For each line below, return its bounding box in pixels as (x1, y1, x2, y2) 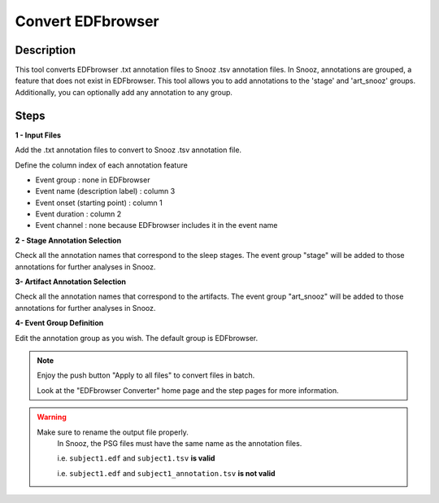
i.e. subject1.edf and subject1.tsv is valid (57, 453, 215, 463)
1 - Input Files (15, 130, 61, 140)
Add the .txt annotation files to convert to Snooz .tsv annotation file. (15, 145, 242, 155)
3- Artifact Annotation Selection (15, 277, 126, 286)
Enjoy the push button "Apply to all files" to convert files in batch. (37, 370, 255, 380)
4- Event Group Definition (15, 318, 104, 328)
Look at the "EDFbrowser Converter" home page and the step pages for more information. (37, 385, 339, 395)
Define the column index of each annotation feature (15, 160, 189, 170)
